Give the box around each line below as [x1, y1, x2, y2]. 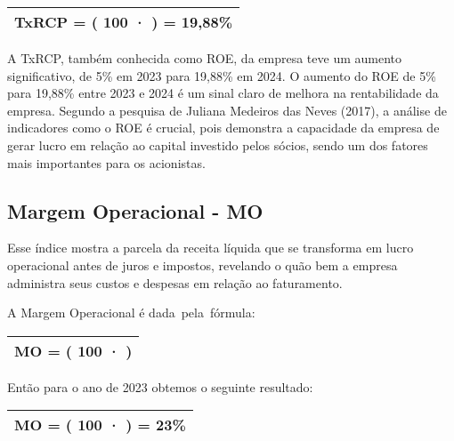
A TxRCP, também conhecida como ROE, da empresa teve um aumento [7, 49, 402, 67]
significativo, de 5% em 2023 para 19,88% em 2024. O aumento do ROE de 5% [7, 66, 436, 84]
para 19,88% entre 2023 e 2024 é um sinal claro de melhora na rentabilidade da [7, 84, 439, 102]
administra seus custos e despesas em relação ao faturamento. [7, 273, 343, 292]
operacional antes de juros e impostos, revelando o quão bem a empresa [7, 255, 398, 274]
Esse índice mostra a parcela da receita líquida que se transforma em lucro [7, 238, 414, 257]
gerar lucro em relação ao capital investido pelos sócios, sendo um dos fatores [7, 135, 428, 154]
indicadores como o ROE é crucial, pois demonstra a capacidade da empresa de [7, 118, 440, 137]
